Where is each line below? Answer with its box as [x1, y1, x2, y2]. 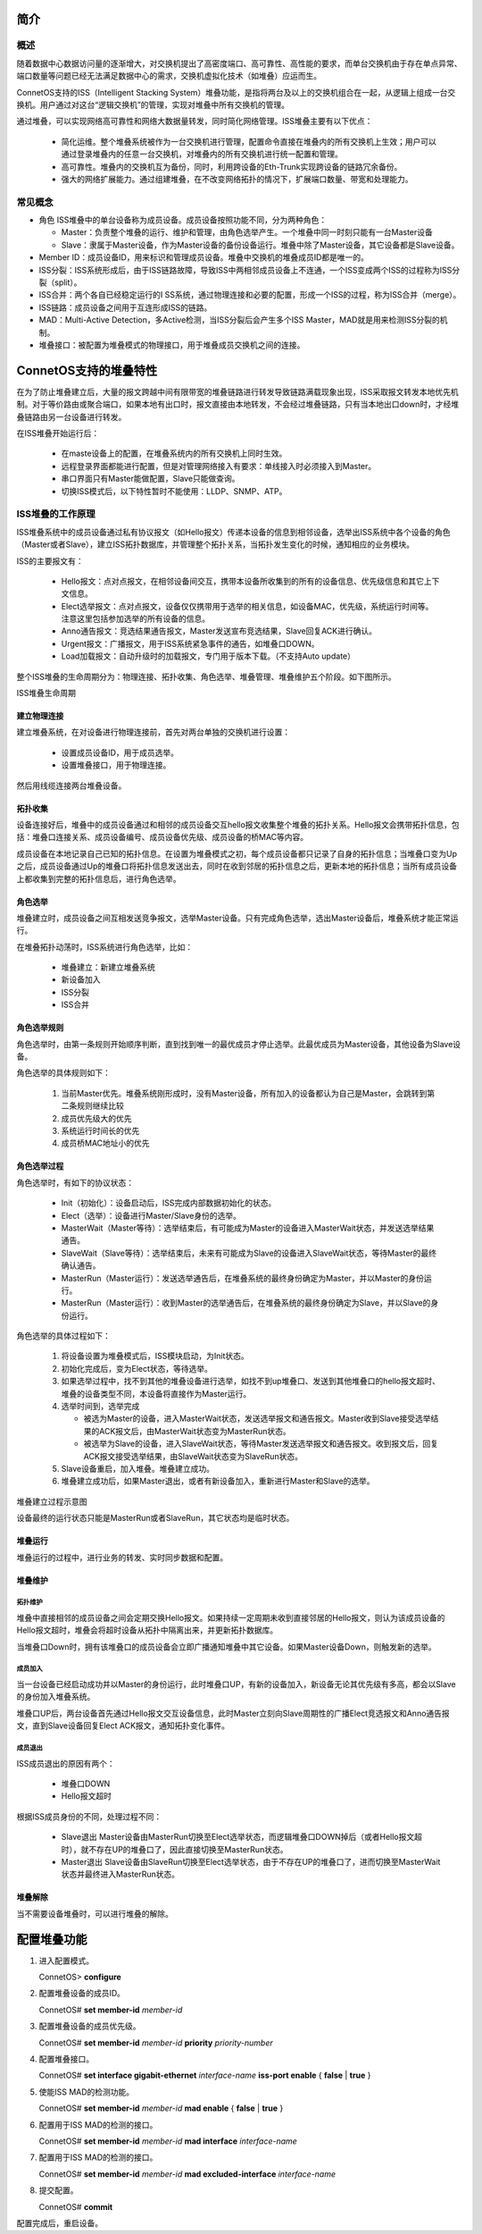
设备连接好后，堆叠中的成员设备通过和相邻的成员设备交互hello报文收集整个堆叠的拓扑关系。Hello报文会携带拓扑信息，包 [16, 819, 460, 830]
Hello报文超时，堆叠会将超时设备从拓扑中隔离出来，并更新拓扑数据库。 [16, 1625, 278, 1635]
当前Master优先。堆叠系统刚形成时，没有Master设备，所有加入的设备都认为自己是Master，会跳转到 [61, 1088, 428, 1098]
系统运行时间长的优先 [61, 1126, 140, 1136]
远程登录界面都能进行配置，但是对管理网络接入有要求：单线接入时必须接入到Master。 [61, 460, 377, 471]
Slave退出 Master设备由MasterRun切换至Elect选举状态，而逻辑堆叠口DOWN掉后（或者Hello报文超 [61, 1832, 423, 1843]
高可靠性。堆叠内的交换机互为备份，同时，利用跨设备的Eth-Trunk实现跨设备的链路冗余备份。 [61, 161, 403, 172]
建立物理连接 [16, 710, 64, 721]
